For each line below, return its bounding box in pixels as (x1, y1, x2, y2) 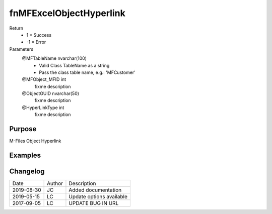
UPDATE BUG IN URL (69, 200, 119, 207)
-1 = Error (26, 39, 46, 45)
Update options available (69, 193, 128, 200)
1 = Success (26, 32, 52, 38)
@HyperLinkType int (22, 104, 64, 111)
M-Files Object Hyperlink (9, 138, 61, 144)
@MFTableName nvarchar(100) (22, 55, 87, 61)
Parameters (9, 46, 34, 52)
